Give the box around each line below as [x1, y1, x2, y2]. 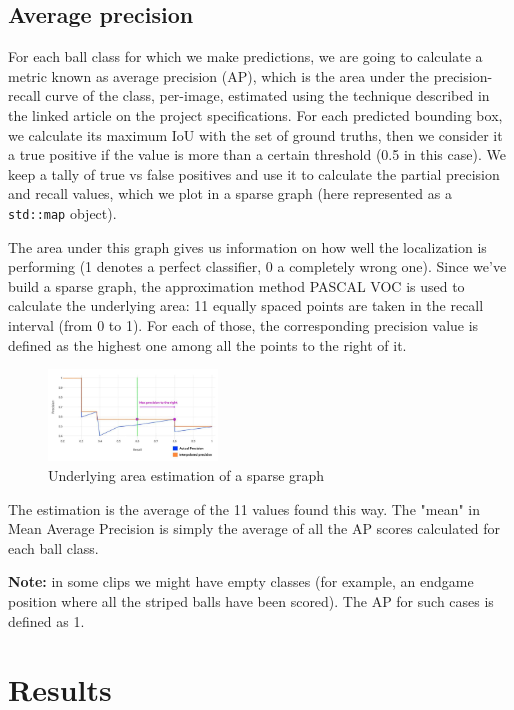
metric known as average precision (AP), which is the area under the [8, 65, 429, 86]
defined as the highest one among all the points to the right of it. [8, 334, 407, 355]
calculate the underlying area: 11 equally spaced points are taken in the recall [8, 295, 484, 316]
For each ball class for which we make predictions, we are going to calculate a [8, 46, 483, 67]
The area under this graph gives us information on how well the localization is [8, 236, 487, 257]
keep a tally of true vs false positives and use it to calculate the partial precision [8, 163, 500, 184]
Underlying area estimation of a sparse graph [48, 465, 325, 485]
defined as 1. [8, 610, 85, 631]
